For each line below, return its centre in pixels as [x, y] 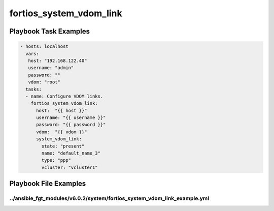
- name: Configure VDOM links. [64, 96]
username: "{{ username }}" [71, 118]
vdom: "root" [44, 82]
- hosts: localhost [44, 47]
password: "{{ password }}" [71, 125]
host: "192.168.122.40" [58, 61]
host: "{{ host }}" [62, 110]
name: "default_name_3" [71, 153]
